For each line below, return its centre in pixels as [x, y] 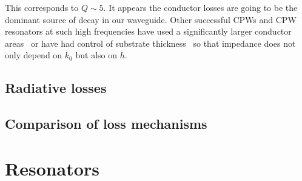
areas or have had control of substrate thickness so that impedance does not [150, 43]
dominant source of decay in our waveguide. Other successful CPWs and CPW [151, 19]
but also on [96, 55]
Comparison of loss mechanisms [106, 124]
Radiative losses [56, 88]
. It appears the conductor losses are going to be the [200, 7]
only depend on [34, 55]
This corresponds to [42, 7]
